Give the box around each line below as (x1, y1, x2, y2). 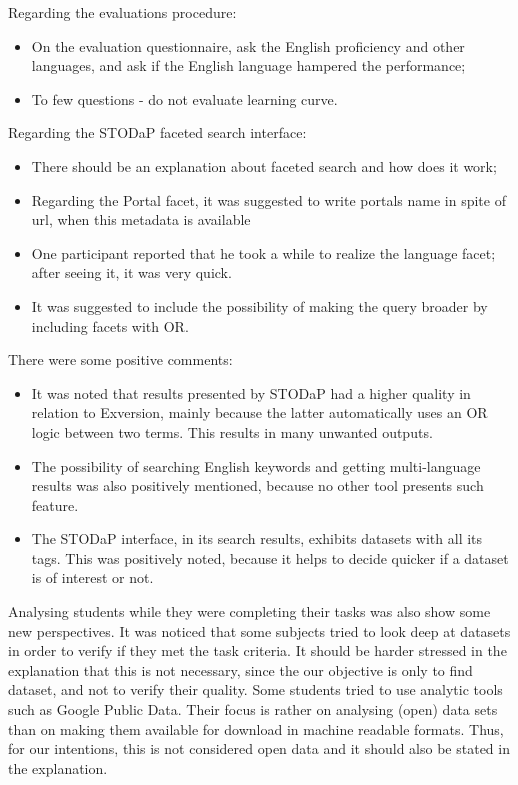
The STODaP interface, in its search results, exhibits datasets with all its (31, 528, 483, 549)
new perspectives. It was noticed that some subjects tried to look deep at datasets (8, 620, 511, 641)
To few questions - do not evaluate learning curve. (31, 88, 338, 109)
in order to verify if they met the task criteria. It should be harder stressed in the (8, 640, 507, 661)
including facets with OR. (31, 315, 189, 336)
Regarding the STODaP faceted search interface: (8, 122, 307, 143)
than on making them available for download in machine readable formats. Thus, (8, 718, 504, 739)
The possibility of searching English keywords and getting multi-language (31, 455, 481, 476)
